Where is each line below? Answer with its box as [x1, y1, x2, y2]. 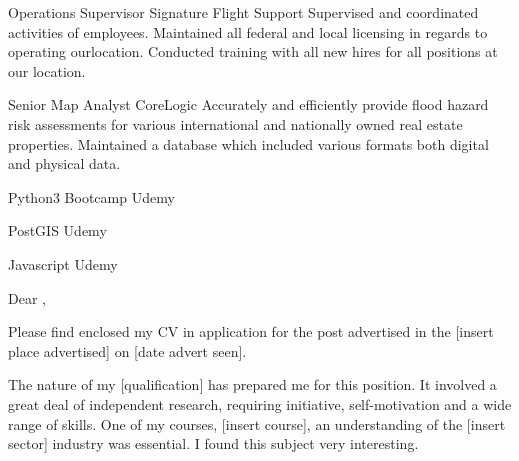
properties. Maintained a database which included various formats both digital [8, 133, 489, 154]
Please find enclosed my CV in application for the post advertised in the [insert [8, 321, 494, 342]
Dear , [8, 287, 46, 308]
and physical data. [8, 153, 121, 174]
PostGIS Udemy [8, 220, 107, 241]
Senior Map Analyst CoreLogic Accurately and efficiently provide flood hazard [8, 94, 489, 115]
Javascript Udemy [8, 253, 118, 274]
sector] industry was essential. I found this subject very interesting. [8, 433, 419, 454]
